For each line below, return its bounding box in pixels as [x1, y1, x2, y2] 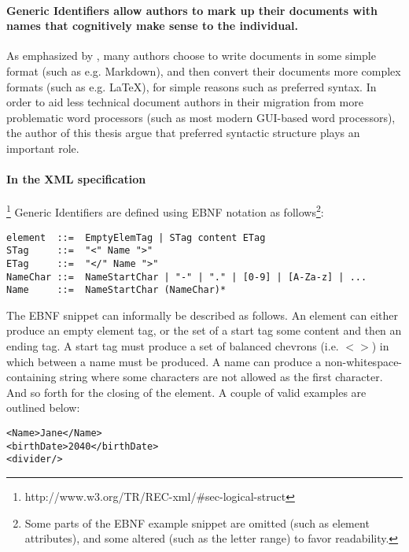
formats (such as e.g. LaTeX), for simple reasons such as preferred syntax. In [6, 78, 377, 94]
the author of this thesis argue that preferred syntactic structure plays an [6, 124, 360, 141]
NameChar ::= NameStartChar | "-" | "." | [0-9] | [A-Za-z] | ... [6, 271, 367, 283]
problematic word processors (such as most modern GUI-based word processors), [6, 109, 396, 125]
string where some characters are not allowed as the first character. [60, 369, 383, 385]
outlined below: [6, 399, 80, 416]
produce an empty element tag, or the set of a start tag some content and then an [6, 322, 402, 339]
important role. [6, 139, 79, 156]
